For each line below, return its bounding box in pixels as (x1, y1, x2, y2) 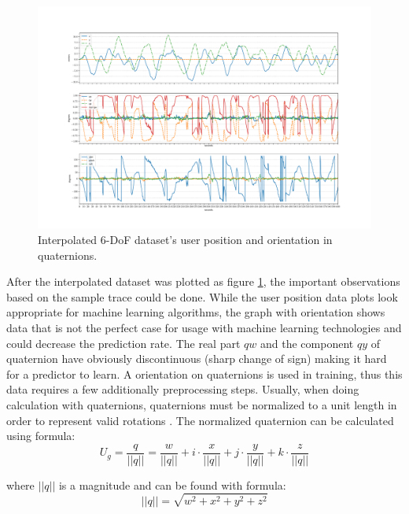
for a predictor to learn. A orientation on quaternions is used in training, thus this (6, 365, 403, 382)
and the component (260, 335, 354, 351)
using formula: (6, 427, 76, 444)
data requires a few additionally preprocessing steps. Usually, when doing (6, 381, 359, 398)
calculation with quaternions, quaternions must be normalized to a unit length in (6, 396, 397, 412)
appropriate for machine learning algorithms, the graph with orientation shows (6, 304, 385, 320)
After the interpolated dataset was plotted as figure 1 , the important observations (6, 273, 400, 290)
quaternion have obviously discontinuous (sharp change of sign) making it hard (6, 350, 387, 367)
